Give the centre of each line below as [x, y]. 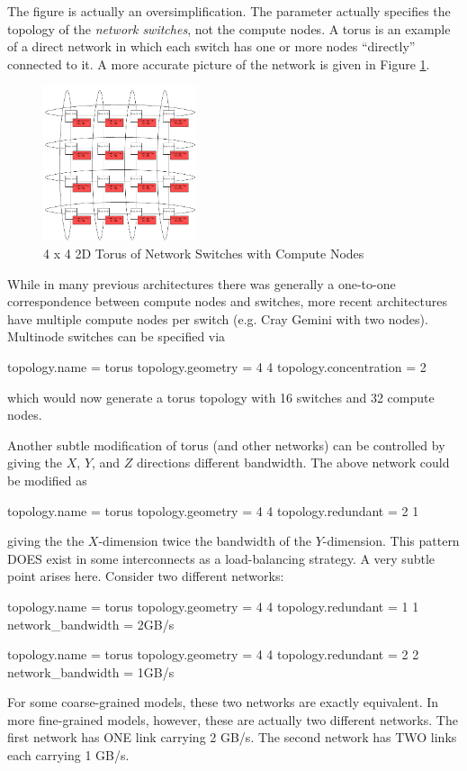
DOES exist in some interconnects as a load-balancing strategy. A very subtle [221, 558]
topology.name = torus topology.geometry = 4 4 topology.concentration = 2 [217, 366]
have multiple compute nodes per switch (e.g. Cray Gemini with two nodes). [218, 318]
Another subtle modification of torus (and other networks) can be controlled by [226, 444]
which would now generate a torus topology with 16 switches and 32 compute [221, 397]
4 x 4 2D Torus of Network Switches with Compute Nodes [204, 253]
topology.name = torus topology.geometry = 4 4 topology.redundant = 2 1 [213, 510]
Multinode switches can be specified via [117, 336]
